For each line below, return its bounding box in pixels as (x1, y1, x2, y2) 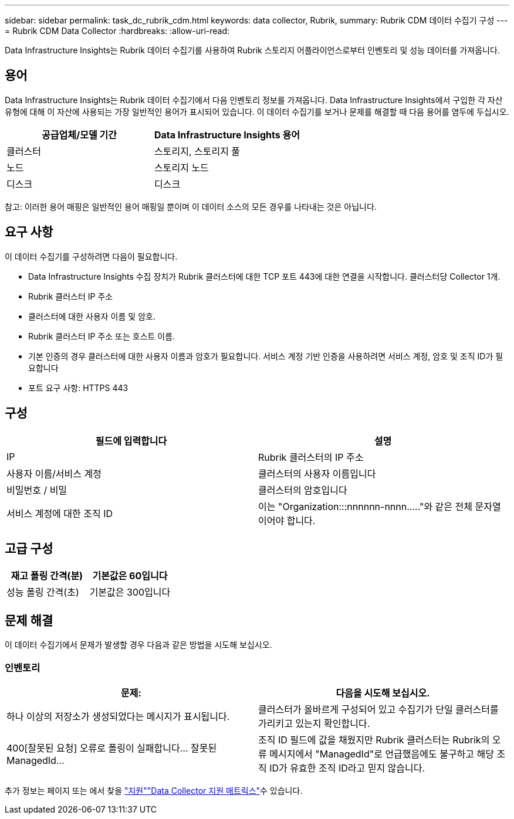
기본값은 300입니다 (89, 586, 171, 599)
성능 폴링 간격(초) (6, 586, 79, 599)
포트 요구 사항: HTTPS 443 (28, 382, 128, 393)
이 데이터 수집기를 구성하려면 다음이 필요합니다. (5, 251, 178, 261)
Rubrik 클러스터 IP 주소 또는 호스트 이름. (28, 331, 175, 341)
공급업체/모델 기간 (42, 128, 117, 141)
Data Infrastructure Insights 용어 (154, 128, 300, 141)
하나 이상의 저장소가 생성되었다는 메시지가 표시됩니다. (6, 710, 230, 722)
